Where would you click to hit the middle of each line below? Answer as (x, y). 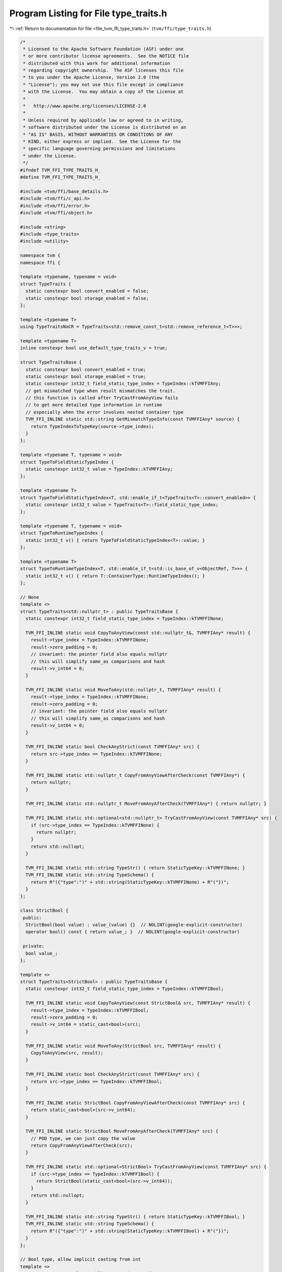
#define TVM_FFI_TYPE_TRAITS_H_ (60, 177)
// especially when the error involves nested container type (105, 412)
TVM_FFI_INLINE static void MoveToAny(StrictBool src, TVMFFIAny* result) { (123, 1046)
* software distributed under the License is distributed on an (105, 127)
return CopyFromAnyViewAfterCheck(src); (82, 1146)
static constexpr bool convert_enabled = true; (86, 369)
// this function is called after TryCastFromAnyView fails (102, 398)
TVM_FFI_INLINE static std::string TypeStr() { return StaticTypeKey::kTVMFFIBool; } (135, 1217)
